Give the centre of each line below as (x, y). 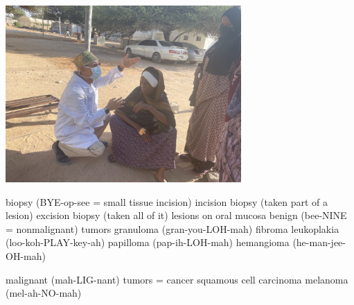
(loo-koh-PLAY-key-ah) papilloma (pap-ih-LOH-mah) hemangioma (148, 242)
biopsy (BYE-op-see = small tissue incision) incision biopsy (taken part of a (167, 201)
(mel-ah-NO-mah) (44, 293)
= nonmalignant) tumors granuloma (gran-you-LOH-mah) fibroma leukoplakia (172, 228)
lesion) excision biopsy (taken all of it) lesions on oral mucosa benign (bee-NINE (176, 215)
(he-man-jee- (319, 242)
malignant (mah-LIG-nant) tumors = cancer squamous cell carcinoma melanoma (177, 279)
